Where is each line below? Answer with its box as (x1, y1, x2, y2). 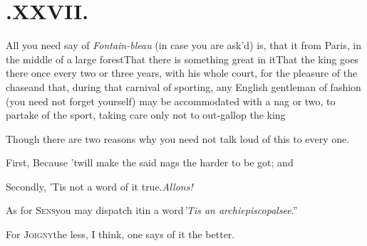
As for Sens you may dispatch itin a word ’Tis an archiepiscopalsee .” (6, 203, 298, 218)
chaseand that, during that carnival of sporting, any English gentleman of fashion (6, 79, 361, 94)
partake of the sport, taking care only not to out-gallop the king (6, 107, 286, 122)
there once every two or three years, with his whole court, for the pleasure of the (6, 65, 358, 80)
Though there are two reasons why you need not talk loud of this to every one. (6, 131, 350, 146)
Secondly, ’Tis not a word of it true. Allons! (6, 178, 193, 193)
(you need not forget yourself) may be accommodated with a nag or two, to (6, 93, 336, 108)
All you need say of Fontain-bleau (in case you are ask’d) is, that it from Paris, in (6, 38, 361, 53)
